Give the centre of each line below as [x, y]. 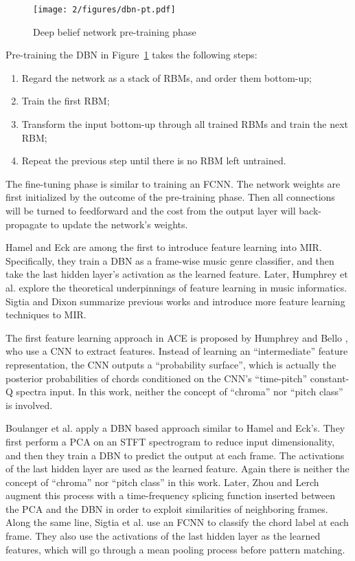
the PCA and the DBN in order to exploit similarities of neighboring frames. [167, 508]
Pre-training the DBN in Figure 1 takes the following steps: [131, 55]
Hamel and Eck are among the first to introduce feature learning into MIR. [164, 247]
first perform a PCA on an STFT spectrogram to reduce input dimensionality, [170, 441]
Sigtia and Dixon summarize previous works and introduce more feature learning [175, 301]
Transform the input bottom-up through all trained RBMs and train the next [185, 124]
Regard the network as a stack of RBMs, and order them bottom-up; [167, 77]
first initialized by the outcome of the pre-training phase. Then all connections [170, 197]
